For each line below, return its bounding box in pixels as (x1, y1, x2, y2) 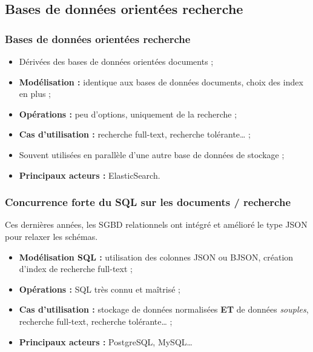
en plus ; (19, 87, 51, 100)
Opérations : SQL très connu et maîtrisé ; (19, 282, 180, 295)
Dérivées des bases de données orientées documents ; (19, 55, 214, 67)
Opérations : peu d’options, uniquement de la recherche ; (19, 107, 237, 120)
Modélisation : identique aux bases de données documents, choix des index (19, 75, 303, 88)
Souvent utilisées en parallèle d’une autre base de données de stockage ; (19, 148, 285, 161)
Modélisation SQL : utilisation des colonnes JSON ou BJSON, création (19, 250, 294, 263)
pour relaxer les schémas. (5, 230, 98, 242)
